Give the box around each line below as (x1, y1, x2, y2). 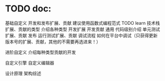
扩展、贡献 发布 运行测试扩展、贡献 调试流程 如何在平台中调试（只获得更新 (5, 32, 158, 38)
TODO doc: (5, 3, 52, 14)
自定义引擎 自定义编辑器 (5, 60, 55, 66)
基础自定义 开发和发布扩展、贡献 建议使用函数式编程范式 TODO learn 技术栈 (5, 20, 160, 26)
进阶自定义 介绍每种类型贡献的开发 (5, 49, 76, 55)
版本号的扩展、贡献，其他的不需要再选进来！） (5, 38, 101, 45)
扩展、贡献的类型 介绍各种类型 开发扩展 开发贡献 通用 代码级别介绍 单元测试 (5, 26, 160, 32)
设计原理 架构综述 (5, 70, 41, 76)
